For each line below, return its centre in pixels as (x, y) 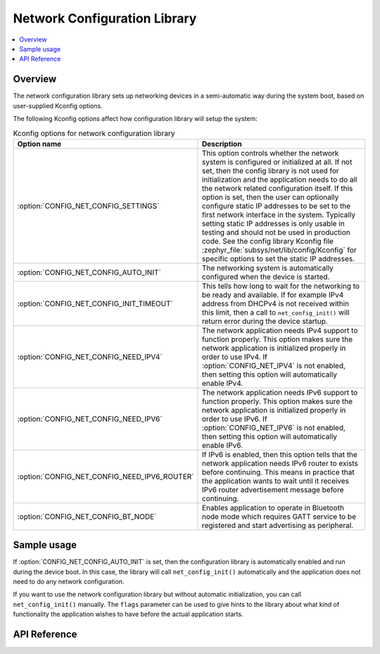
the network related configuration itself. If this (277, 188)
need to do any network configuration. (69, 581)
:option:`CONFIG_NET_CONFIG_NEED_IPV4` (90, 357)
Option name (39, 144)
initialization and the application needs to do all (279, 180)
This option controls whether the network (270, 153)
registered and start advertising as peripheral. (278, 525)
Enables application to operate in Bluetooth (273, 508)
